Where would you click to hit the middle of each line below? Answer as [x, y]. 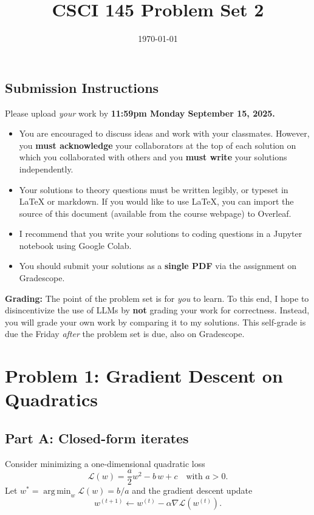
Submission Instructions [82, 87]
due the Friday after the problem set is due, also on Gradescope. [125, 334]
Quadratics [52, 399]
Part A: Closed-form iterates [97, 438]
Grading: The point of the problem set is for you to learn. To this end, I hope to [157, 298]
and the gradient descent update [192, 490]
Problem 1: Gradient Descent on [144, 376]
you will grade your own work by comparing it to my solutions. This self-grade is [155, 322]
